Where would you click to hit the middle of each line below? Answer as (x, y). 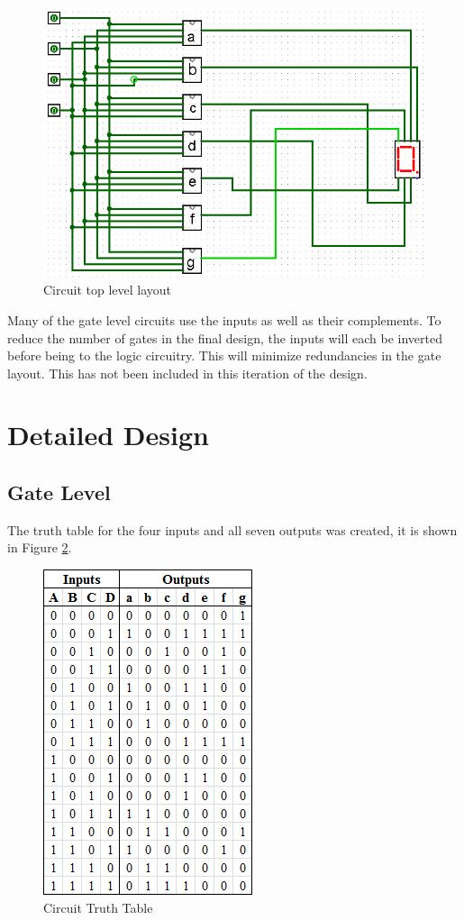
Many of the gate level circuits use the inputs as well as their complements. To (224, 319)
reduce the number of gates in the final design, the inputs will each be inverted (225, 337)
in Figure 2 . (40, 547)
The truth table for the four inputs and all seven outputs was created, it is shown (232, 529)
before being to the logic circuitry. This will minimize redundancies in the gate (224, 355)
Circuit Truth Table (98, 907)
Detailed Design (108, 435)
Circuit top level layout (107, 290)
